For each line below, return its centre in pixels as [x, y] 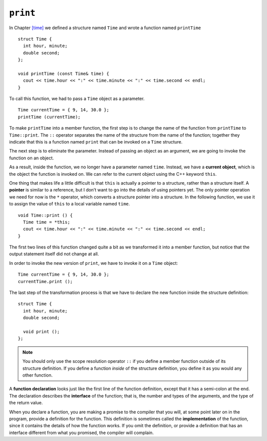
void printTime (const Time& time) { [64, 73]
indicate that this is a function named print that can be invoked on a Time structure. [96, 142]
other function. [38, 375]
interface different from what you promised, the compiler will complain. [82, 433]
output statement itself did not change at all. [54, 254]
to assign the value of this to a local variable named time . [70, 204]
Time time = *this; [46, 222]
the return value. [26, 403]
